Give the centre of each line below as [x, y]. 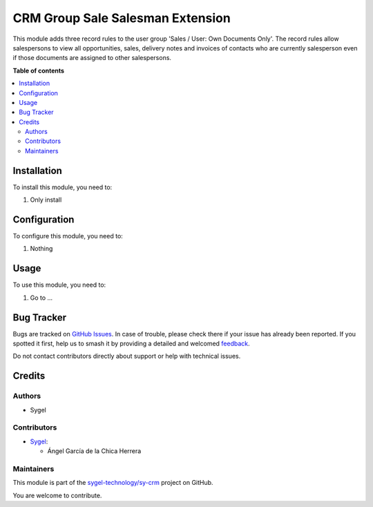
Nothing [41, 249]
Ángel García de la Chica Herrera [94, 451]
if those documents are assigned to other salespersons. [92, 58]
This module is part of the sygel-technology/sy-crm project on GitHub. [113, 483]
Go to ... [41, 298]
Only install [46, 200]
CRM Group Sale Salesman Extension [122, 18]
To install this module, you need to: [63, 187]
